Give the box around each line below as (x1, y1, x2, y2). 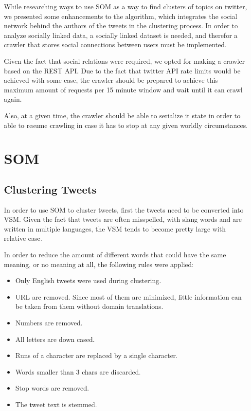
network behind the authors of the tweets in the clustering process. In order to (4, 20, 238, 31)
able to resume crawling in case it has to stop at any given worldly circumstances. (4, 120, 248, 130)
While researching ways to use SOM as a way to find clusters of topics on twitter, (4, 1, 247, 11)
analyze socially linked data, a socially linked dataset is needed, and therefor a (4, 30, 238, 40)
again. (4, 94, 22, 104)
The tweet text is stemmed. (15, 399, 97, 410)
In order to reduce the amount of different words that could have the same (4, 250, 226, 260)
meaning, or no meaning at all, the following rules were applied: (4, 259, 194, 269)
